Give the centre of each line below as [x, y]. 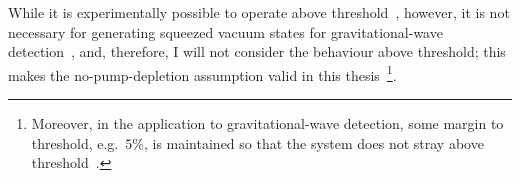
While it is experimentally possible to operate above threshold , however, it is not [259, 12]
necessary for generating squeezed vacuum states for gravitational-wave [225, 31]
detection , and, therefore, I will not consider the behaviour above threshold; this [257, 51]
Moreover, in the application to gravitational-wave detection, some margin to [267, 123]
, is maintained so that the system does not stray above [313, 142]
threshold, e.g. [75, 142]
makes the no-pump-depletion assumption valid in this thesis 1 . [202, 73]
